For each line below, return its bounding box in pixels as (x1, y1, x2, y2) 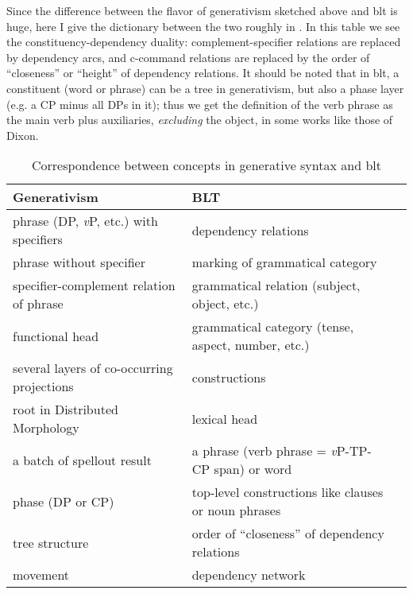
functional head (13, 326, 99, 345)
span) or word (214, 460, 292, 479)
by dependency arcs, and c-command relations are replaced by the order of (6, 49, 370, 65)
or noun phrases (191, 501, 281, 520)
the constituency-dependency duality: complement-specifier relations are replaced (6, 33, 401, 50)
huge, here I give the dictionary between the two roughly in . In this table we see (6, 17, 400, 34)
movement (13, 565, 70, 584)
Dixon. (6, 126, 39, 143)
